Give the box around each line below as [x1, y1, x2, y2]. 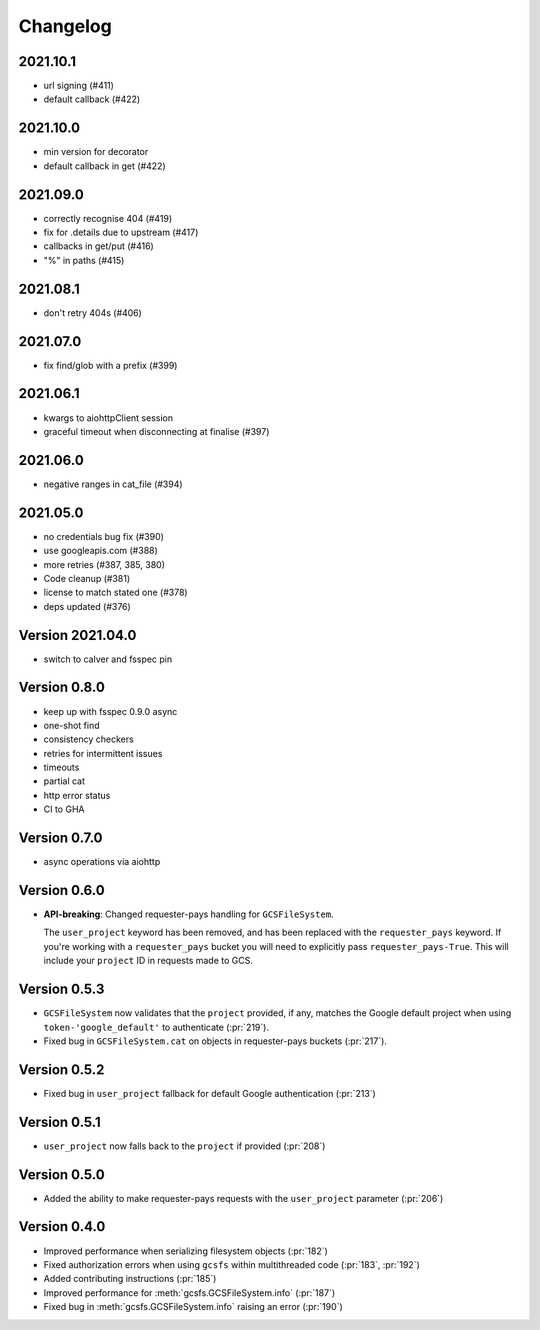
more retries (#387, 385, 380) [43, 558, 165, 570]
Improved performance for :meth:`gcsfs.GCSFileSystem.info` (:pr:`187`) [43, 1286, 336, 1299]
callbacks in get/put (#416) [43, 240, 154, 252]
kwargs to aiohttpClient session [43, 411, 174, 424]
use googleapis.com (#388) [43, 545, 159, 557]
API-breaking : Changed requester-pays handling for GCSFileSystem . [43, 908, 334, 920]
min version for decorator [43, 146, 149, 158]
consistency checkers [43, 733, 134, 745]
